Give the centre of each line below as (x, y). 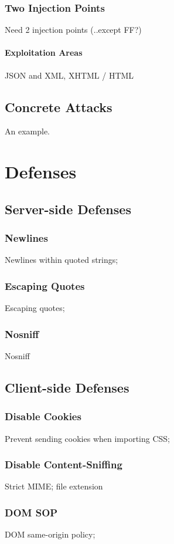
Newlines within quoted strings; (62, 260)
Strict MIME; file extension (54, 486)
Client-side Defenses (67, 387)
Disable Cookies (43, 416)
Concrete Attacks (59, 107)
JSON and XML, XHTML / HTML (69, 75)
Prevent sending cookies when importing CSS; (88, 438)
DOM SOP (31, 512)
